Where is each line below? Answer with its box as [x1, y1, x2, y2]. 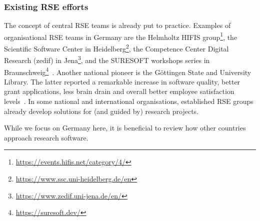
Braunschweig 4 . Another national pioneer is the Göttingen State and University [4, 65, 251, 77]
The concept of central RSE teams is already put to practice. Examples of [4, 20, 231, 30]
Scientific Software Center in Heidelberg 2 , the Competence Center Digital [4, 42, 229, 53]
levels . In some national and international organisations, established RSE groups [4, 96, 253, 106]
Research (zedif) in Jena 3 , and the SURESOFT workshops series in [4, 53, 210, 65]
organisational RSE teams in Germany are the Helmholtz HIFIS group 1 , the [4, 30, 237, 42]
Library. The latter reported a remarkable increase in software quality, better [4, 76, 240, 86]
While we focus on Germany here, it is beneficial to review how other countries [4, 122, 246, 133]
